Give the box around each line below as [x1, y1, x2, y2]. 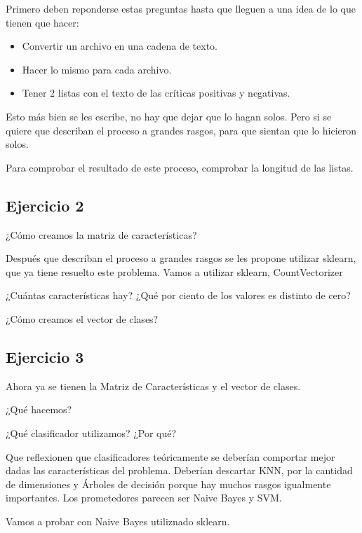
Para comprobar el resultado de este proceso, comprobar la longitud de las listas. [6, 160, 354, 174]
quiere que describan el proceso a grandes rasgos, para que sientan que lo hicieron [6, 123, 357, 137]
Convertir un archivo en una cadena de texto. [22, 39, 217, 53]
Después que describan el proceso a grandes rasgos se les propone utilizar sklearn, [6, 251, 356, 265]
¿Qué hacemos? [6, 402, 72, 417]
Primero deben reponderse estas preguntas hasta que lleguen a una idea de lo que [6, 1, 356, 15]
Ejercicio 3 [6, 345, 84, 367]
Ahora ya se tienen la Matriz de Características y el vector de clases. [6, 378, 301, 393]
